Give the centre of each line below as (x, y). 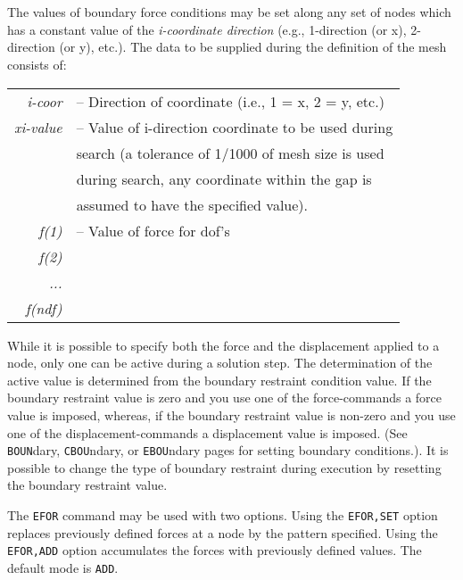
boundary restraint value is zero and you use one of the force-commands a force (225, 398)
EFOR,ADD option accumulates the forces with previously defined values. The (215, 550)
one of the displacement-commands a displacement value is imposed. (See (207, 432)
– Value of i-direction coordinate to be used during (235, 127)
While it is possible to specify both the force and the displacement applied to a (223, 345)
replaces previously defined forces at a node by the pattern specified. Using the (223, 532)
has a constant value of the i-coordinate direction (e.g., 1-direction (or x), (207, 29)
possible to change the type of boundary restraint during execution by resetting (224, 467)
